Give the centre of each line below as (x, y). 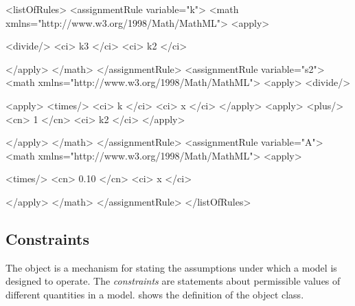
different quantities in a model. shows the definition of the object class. (155, 294)
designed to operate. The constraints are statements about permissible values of (173, 281)
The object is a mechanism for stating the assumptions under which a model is (171, 267)
